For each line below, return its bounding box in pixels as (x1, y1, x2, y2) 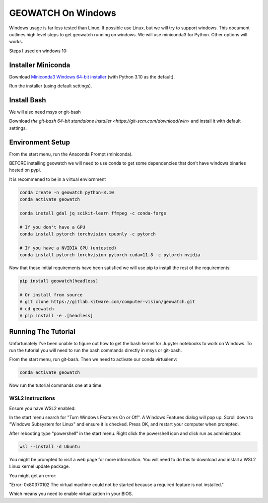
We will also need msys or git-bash (9, 109, 81, 115)
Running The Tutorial (9, 327, 75, 336)
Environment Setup (9, 138, 70, 146)
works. (9, 39, 23, 45)
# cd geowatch (19, 306, 54, 311)
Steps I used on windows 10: (9, 48, 68, 54)
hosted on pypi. (9, 167, 41, 173)
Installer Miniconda (9, 61, 70, 69)
